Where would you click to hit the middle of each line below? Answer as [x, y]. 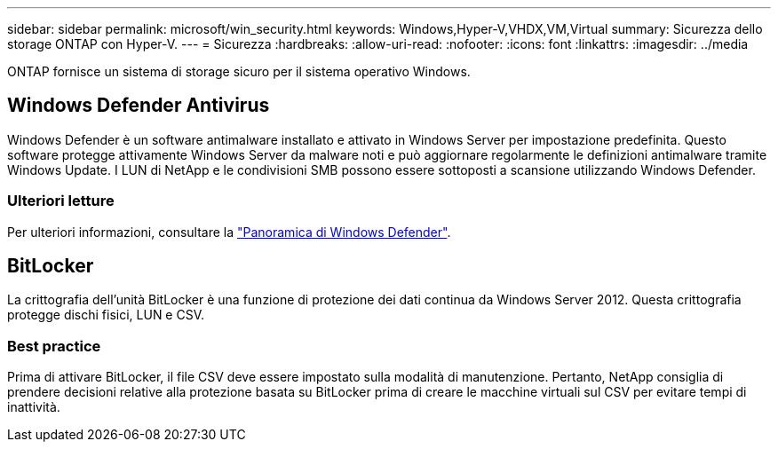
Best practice [54, 346]
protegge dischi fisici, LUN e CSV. [106, 315]
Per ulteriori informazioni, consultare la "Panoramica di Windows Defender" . [229, 232]
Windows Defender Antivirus [139, 106]
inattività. [34, 407]
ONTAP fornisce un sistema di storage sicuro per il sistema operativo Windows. [239, 71]
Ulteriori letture [61, 201]
